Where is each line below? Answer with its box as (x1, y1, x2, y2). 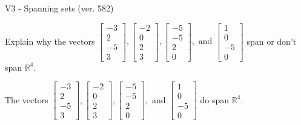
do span (200, 93, 230, 106)
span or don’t (246, 34, 297, 47)
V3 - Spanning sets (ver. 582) (5, 2, 114, 14)
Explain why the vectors (5, 34, 95, 47)
